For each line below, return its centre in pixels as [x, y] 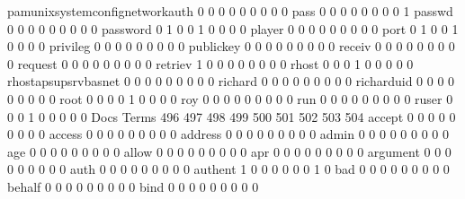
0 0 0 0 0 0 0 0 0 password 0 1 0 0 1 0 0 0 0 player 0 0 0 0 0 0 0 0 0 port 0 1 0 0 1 [233, 28]
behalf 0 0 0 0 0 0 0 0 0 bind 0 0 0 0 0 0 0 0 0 [133, 186]
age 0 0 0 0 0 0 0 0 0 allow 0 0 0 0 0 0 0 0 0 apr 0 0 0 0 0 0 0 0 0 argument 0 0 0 [229, 151]
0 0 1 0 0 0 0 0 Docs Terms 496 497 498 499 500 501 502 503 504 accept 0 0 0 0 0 [232, 116]
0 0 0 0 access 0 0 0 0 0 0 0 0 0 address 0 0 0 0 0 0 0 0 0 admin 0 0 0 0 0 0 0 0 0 [228, 134]
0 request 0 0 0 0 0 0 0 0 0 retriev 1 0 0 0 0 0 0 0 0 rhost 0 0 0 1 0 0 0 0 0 [210, 63]
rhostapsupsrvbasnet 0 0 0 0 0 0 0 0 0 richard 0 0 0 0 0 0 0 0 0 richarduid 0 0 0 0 [231, 81]
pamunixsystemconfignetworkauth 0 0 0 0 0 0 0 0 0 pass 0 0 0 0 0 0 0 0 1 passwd [230, 11]
